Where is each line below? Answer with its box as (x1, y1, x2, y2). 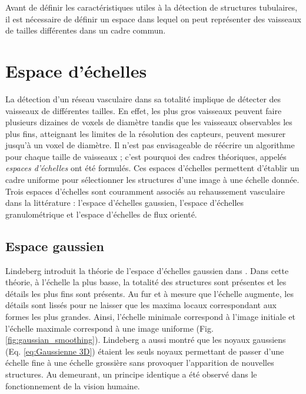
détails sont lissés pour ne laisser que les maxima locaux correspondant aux (5, 299, 277, 311)
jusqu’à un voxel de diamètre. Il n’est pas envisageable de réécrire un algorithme (5, 139, 295, 151)
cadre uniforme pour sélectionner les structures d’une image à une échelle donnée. (5, 173, 300, 186)
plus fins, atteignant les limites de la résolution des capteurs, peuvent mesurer (5, 127, 286, 139)
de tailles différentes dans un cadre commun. (5, 24, 166, 36)
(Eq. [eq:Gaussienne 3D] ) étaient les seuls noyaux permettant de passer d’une (5, 345, 284, 357)
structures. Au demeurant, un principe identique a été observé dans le (5, 368, 257, 380)
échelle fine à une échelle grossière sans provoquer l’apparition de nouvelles (5, 356, 274, 369)
